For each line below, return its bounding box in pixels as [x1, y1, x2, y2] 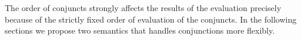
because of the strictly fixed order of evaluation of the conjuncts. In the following [5, 13, 297, 25]
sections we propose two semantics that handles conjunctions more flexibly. [5, 24, 275, 37]
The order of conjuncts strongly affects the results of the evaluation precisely [5, 2, 282, 13]
